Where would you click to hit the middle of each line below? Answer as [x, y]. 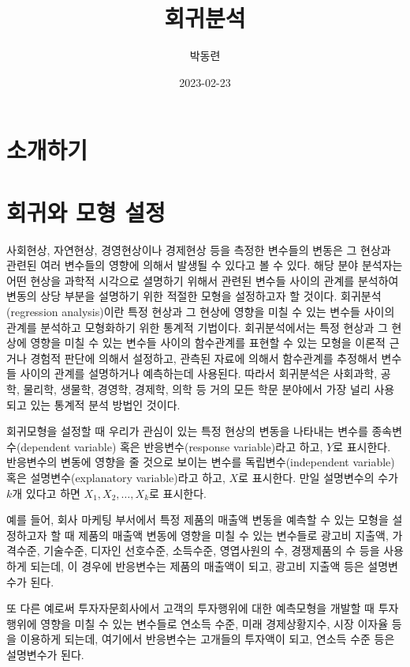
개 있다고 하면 [46, 493]
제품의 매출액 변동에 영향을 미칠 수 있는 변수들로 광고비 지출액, [233, 535]
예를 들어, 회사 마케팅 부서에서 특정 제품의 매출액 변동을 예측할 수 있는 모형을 [198, 520]
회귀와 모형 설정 [86, 211]
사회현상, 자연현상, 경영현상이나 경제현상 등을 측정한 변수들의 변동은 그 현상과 [199, 249]
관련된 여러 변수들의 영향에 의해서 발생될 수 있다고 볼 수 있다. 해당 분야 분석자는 [205, 265]
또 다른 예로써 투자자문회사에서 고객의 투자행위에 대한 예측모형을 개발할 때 [190, 608]
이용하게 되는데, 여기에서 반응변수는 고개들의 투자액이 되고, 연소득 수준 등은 [207, 639]
